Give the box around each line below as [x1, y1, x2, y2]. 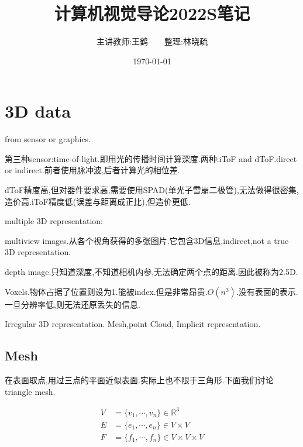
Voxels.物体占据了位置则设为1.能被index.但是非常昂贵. [5, 285, 208, 297]
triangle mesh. [5, 385, 56, 397]
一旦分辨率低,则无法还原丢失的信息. [5, 298, 140, 310]
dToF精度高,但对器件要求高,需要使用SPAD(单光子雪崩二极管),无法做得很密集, [5, 184, 299, 196]
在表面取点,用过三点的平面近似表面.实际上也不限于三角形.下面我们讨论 [5, 373, 274, 386]
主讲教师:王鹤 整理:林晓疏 [97, 35, 208, 47]
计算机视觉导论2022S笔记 [54, 1, 250, 25]
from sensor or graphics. [5, 133, 91, 145]
